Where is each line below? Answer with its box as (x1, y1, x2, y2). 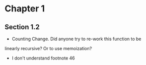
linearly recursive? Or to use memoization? (4, 46, 92, 51)
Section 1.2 (4, 23, 40, 31)
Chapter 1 (4, 3, 45, 14)
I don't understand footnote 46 (11, 55, 75, 61)
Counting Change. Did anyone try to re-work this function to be (11, 36, 142, 42)
